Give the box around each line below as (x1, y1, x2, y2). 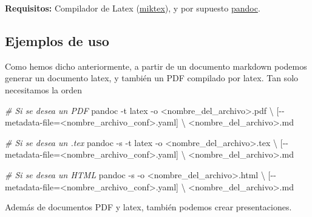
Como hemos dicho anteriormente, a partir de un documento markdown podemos (5, 59, 307, 72)
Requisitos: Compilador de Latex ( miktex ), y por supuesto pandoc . (5, 2, 260, 14)
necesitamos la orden (5, 83, 82, 96)
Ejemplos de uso (5, 31, 109, 50)
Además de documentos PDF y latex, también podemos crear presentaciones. (5, 201, 292, 213)
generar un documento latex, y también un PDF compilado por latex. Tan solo (5, 72, 299, 84)
